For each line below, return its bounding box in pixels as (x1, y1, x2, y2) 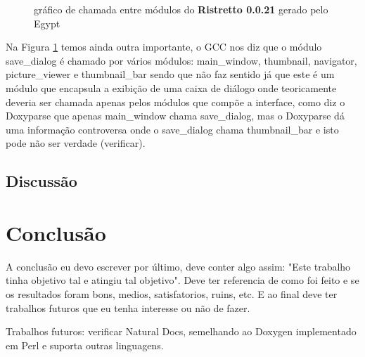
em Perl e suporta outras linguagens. (6, 337, 164, 352)
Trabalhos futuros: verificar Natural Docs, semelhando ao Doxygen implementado (6, 324, 357, 339)
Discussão (6, 170, 77, 192)
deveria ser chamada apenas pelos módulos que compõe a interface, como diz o (6, 94, 345, 109)
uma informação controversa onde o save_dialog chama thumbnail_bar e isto (6, 122, 339, 136)
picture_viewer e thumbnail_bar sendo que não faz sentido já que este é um (6, 67, 335, 82)
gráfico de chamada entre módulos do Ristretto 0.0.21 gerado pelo (34, 2, 328, 16)
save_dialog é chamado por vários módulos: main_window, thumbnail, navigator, (6, 53, 357, 67)
